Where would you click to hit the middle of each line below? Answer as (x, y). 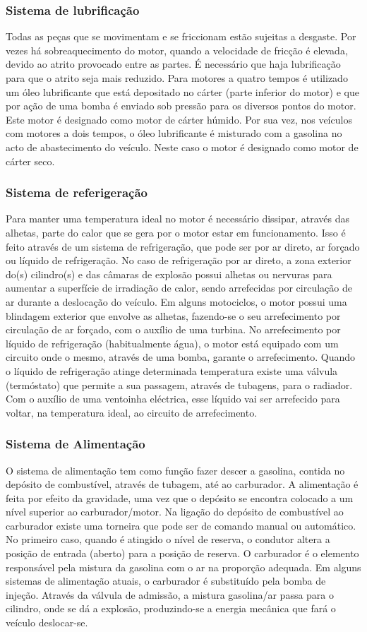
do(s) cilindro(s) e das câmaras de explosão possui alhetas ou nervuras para (169, 274)
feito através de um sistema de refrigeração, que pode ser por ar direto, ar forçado (183, 246)
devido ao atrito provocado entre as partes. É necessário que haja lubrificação (173, 64)
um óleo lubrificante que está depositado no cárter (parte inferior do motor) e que (182, 91)
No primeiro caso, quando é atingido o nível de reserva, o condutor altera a (168, 539)
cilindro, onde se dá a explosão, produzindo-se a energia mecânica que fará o (171, 608)
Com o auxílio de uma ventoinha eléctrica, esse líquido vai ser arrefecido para (173, 399)
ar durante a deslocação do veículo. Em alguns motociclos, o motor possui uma (176, 301)
